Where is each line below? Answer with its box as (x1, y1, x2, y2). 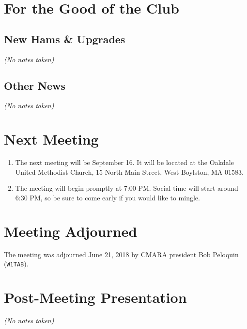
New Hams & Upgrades (4, 31, 125, 46)
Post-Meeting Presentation (4, 287, 187, 307)
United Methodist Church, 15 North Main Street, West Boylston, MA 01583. (15, 166, 244, 177)
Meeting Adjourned (4, 221, 138, 241)
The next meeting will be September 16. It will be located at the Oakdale (15, 157, 234, 167)
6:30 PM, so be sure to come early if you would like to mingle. (15, 192, 200, 202)
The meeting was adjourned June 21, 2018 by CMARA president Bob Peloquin (4, 249, 239, 259)
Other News (4, 78, 65, 93)
